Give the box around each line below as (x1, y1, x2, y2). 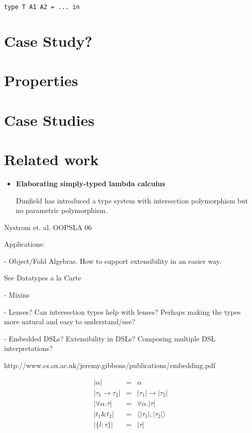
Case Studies (4, 109, 95, 130)
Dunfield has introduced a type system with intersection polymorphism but (16, 195, 248, 205)
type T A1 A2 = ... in (4, 4, 80, 11)
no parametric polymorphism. (16, 205, 108, 215)
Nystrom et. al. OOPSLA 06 (4, 222, 92, 232)
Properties (4, 70, 78, 91)
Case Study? (4, 30, 93, 51)
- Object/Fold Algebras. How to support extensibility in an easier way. (4, 255, 221, 266)
